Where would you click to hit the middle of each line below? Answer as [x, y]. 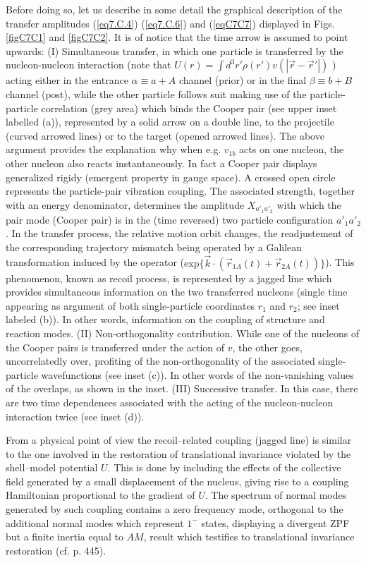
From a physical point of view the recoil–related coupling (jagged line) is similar [179, 440]
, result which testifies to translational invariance [249, 537]
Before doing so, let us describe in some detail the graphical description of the [174, 9]
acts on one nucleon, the [292, 149]
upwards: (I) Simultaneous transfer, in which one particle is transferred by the [175, 50]
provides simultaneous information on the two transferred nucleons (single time [177, 292]
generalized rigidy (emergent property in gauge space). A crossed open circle [171, 177]
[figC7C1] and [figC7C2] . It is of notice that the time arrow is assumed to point [177, 37]
